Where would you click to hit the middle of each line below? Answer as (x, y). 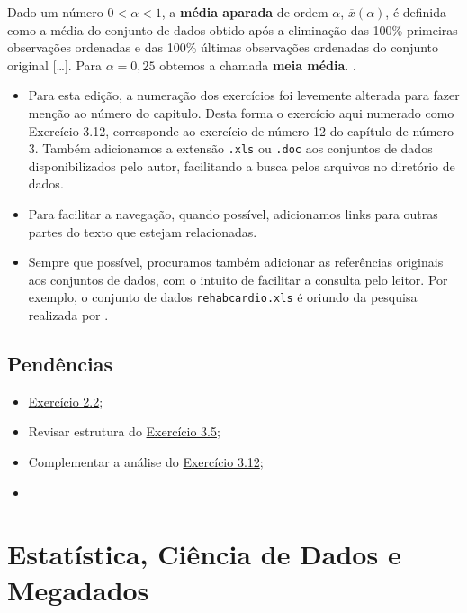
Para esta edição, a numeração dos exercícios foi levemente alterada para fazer (244, 95)
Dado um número (55, 12)
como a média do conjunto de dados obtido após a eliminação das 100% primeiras (233, 29)
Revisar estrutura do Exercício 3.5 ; (124, 431)
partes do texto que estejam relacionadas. (143, 231)
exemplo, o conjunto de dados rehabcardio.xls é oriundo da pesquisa (223, 297)
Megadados (78, 589)
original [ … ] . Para (55, 64)
